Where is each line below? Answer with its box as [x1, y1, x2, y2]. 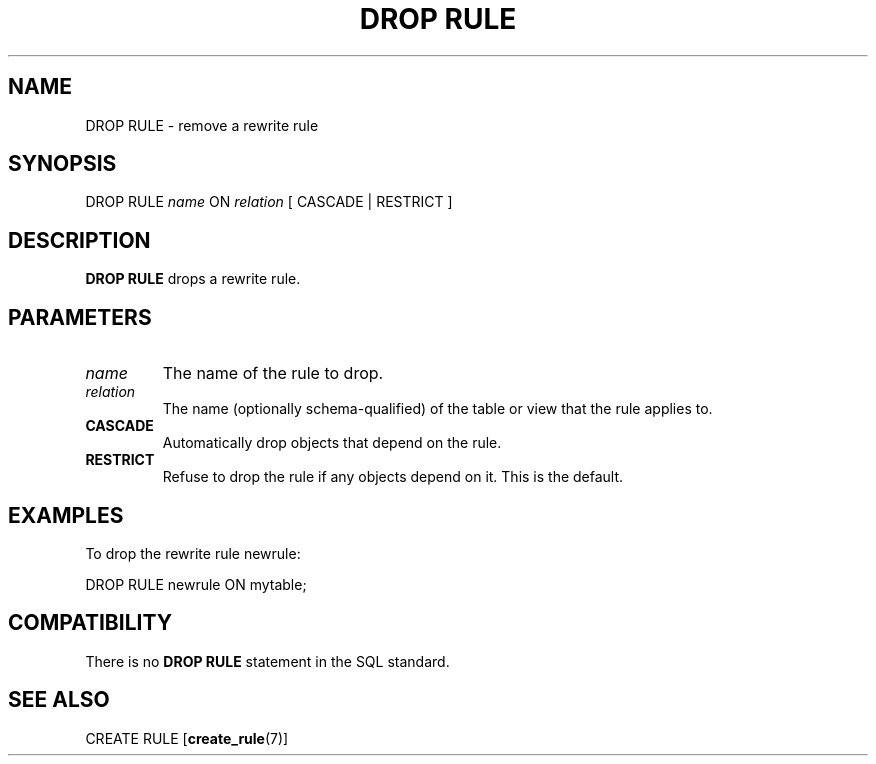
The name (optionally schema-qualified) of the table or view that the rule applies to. [162, 400, 713, 418]
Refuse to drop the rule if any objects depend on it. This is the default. [162, 468, 624, 486]
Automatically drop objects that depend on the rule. [162, 434, 502, 452]
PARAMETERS [8, 304, 152, 330]
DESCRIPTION [8, 227, 151, 253]
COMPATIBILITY [8, 610, 172, 636]
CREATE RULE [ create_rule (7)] [85, 729, 289, 747]
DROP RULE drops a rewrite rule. [85, 270, 301, 288]
